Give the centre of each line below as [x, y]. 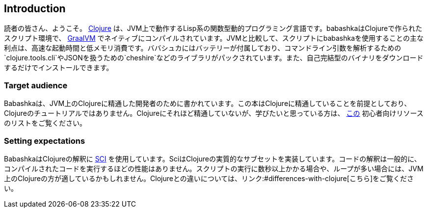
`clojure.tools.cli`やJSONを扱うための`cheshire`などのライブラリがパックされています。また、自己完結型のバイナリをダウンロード [214, 58]
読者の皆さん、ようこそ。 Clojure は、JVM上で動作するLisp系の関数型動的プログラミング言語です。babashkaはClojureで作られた [213, 28]
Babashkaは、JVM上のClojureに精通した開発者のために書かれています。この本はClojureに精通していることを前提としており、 [208, 104]
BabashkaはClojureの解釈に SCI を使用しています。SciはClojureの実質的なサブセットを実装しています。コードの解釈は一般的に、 [213, 159]
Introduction [35, 9]
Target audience [36, 85]
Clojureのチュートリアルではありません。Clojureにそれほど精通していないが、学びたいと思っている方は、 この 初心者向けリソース [214, 113]
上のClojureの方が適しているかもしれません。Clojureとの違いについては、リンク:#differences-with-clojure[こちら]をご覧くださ [209, 178]
